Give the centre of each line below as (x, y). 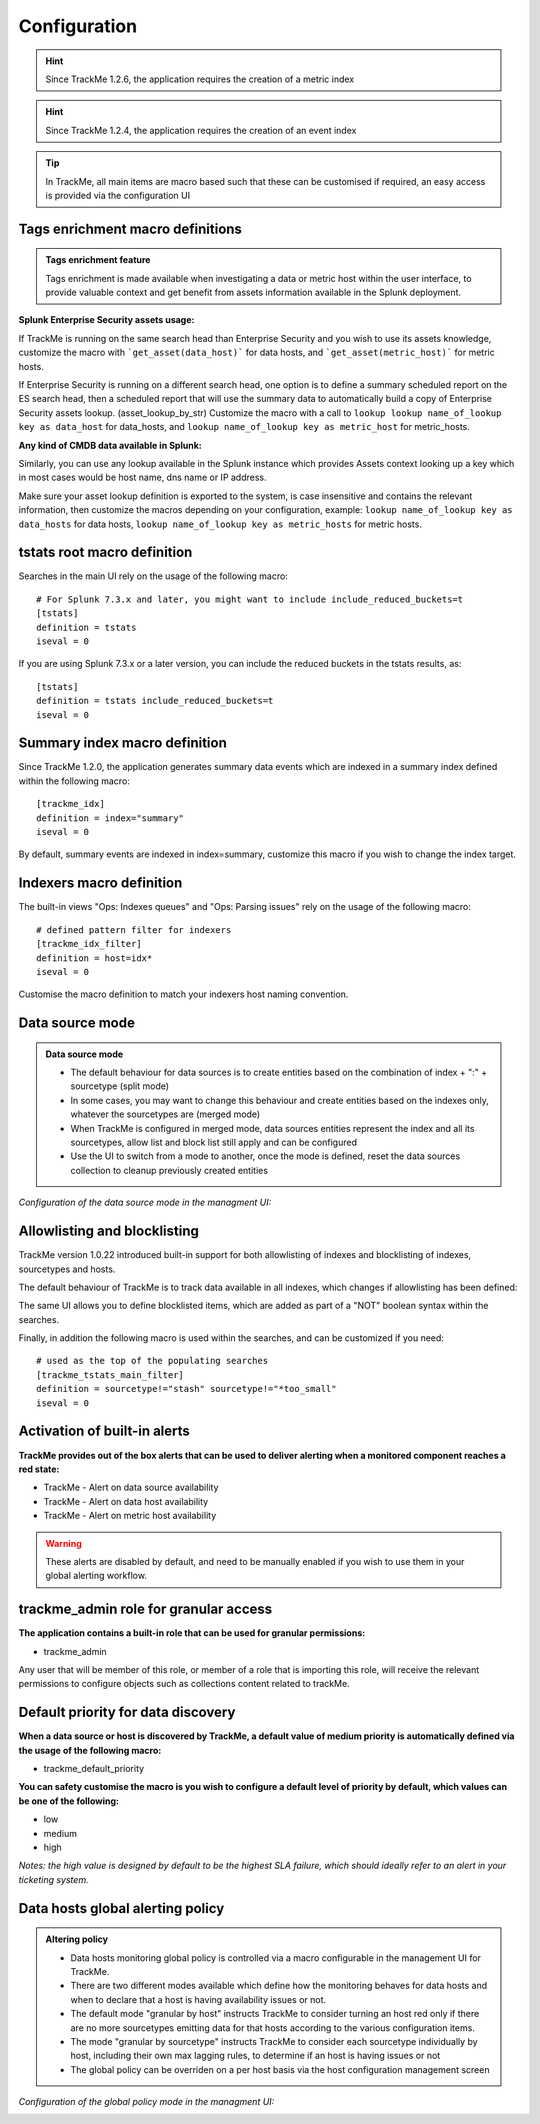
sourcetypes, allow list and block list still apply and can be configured (213, 1142)
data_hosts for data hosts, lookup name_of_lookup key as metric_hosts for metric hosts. (220, 524)
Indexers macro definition (100, 883)
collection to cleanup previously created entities (169, 1170)
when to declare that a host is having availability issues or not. (198, 1999)
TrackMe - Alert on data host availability (126, 1501)
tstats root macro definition (105, 552)
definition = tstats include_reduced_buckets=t (155, 701)
